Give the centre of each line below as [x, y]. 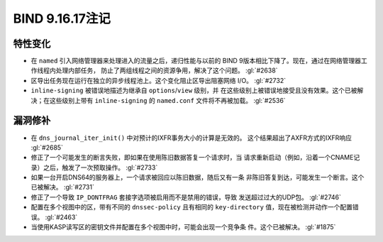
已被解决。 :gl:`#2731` [63, 187]
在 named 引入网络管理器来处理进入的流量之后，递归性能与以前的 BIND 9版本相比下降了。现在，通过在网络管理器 [196, 61]
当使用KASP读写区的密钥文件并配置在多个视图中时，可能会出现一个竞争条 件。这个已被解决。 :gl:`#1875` [183, 227]
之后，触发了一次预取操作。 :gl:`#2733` [100, 167]
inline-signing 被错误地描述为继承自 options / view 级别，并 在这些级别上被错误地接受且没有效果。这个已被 [194, 90]
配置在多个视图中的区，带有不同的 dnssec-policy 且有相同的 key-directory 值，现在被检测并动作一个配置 [191, 207]
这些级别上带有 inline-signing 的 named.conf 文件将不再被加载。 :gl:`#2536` [168, 100]
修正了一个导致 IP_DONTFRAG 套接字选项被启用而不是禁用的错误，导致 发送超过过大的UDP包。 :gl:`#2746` [186, 197]
